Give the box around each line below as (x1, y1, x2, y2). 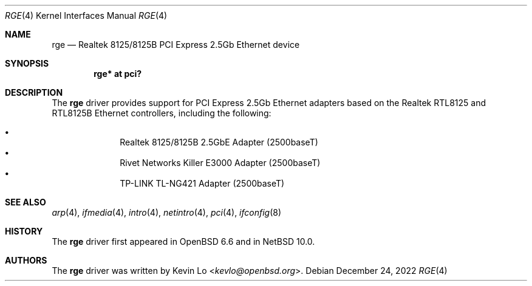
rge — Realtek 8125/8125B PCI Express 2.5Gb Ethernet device (52, 39, 300, 50)
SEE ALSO (5, 197, 46, 207)
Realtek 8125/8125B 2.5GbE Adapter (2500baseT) (120, 137, 318, 147)
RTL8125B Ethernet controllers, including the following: (52, 108, 271, 118)
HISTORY (5, 226, 43, 236)
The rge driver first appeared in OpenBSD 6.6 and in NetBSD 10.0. (52, 236, 315, 247)
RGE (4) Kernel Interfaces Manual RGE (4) (5, 10, 168, 21)
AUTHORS (5, 255, 47, 265)
